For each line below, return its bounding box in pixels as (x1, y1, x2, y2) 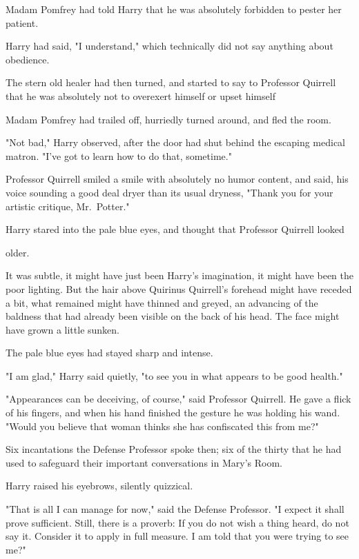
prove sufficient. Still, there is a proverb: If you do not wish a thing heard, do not (6, 515, 349, 529)
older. (6, 245, 30, 259)
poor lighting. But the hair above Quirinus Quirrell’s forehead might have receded (6, 281, 352, 296)
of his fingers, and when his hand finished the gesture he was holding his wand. (6, 405, 340, 420)
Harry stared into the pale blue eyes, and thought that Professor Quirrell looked (6, 222, 345, 236)
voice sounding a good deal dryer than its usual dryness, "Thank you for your (6, 185, 333, 199)
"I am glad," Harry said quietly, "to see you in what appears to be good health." (6, 368, 343, 383)
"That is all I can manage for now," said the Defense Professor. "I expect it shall (6, 502, 345, 516)
